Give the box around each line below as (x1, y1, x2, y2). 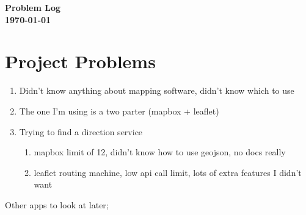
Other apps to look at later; (5, 198, 109, 211)
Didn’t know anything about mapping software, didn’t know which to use (19, 84, 294, 97)
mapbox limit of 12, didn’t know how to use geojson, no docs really (34, 146, 286, 158)
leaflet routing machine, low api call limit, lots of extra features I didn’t (34, 166, 302, 178)
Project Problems (5, 49, 156, 74)
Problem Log (5, 1, 61, 13)
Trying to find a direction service (19, 125, 143, 138)
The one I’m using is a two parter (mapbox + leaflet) (19, 104, 219, 117)
